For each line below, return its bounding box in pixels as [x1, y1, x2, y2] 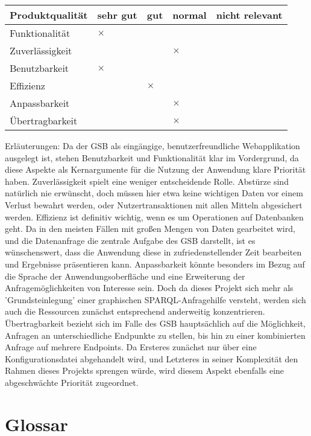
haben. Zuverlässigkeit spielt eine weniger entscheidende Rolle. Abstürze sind [5, 175, 289, 187]
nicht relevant [216, 8, 283, 22]
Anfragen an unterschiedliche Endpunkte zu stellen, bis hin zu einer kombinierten [5, 329, 306, 341]
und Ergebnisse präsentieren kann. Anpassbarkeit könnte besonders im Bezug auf [5, 257, 305, 270]
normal [172, 8, 207, 22]
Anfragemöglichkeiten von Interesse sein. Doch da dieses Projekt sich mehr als [5, 281, 294, 294]
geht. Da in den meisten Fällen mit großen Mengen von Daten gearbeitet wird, [5, 222, 295, 235]
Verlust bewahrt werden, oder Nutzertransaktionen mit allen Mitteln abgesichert [5, 198, 303, 211]
